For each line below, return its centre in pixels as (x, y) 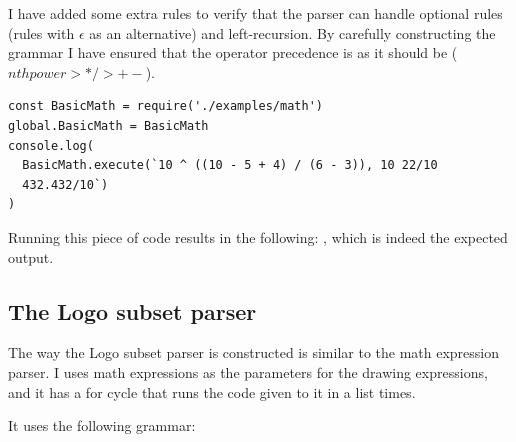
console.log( (51, 145)
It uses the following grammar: (102, 425)
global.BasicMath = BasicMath (108, 125)
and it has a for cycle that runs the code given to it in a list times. (212, 391)
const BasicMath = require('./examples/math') (165, 106)
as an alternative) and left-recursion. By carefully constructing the (292, 32)
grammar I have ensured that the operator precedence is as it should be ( (233, 52)
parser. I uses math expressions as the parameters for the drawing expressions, (248, 371)
